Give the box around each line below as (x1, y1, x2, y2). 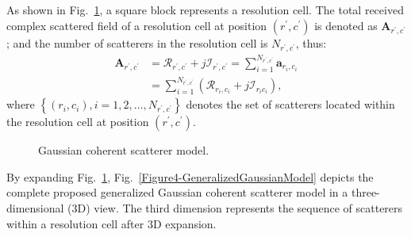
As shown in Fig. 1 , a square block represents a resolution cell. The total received (6, 2, 404, 17)
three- (351, 184, 380, 201)
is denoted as (314, 17, 378, 33)
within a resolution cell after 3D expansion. (6, 215, 217, 231)
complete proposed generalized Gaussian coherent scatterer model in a (6, 184, 348, 201)
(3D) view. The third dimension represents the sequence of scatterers (67, 199, 403, 216)
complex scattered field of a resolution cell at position (6, 17, 267, 33)
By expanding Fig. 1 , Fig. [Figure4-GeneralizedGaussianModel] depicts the (6, 168, 374, 185)
